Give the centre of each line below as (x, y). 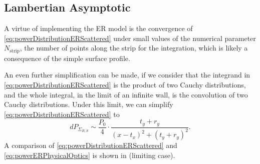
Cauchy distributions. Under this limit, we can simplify (89, 104)
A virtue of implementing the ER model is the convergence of (98, 28)
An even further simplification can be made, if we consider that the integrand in (127, 75)
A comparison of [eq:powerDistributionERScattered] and (91, 145)
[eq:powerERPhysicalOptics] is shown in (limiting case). (90, 155)
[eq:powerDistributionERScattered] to (62, 114)
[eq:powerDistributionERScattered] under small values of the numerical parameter (130, 38)
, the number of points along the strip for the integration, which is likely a (134, 48)
